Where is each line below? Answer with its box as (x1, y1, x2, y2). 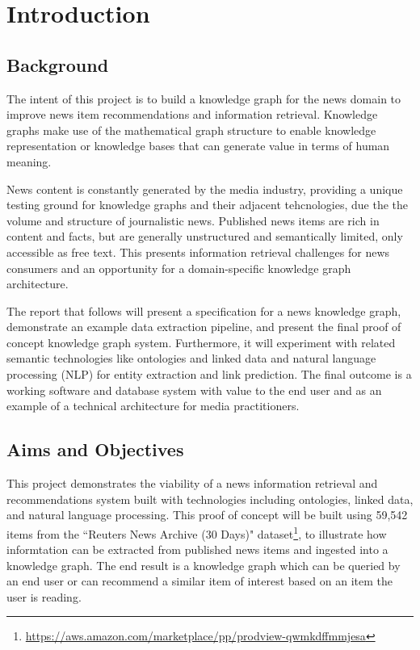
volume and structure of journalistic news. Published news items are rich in (6, 212, 380, 229)
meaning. (6, 153, 52, 170)
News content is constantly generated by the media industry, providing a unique (6, 180, 403, 197)
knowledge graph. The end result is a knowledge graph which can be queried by (6, 556, 401, 573)
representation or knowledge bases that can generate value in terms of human (6, 137, 390, 154)
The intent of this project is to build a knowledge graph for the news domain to (6, 90, 401, 107)
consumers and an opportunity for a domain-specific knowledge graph (6, 259, 351, 276)
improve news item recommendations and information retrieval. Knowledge (6, 106, 378, 123)
